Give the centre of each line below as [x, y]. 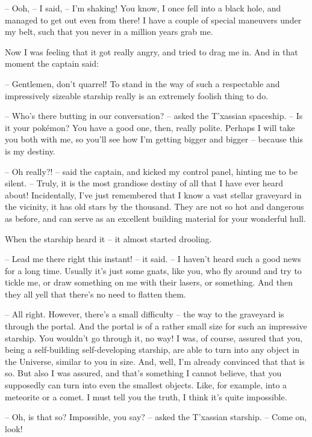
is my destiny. [30, 151]
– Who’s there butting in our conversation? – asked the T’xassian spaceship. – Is [154, 116]
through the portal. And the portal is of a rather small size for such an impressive [156, 326]
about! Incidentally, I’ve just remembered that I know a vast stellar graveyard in [153, 194]
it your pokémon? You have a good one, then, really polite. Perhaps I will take [150, 127]
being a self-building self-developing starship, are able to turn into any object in [152, 350]
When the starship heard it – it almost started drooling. [108, 238]
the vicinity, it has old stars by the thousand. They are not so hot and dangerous [154, 206]
